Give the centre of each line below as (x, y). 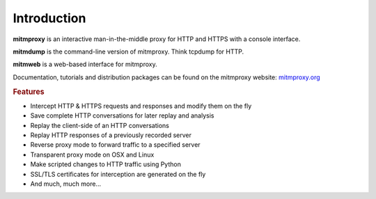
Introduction (49, 18)
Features (29, 92)
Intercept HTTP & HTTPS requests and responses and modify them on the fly (141, 106)
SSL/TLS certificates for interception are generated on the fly (118, 174)
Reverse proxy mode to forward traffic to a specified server (116, 145)
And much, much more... (65, 184)
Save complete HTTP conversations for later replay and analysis (122, 116)
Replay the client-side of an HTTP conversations (100, 125)
